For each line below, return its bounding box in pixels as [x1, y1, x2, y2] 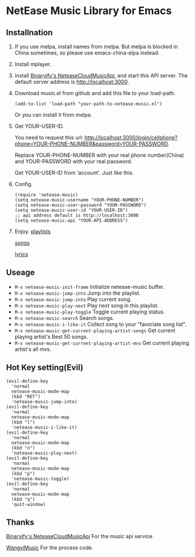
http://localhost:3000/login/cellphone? [84, 134, 178, 141]
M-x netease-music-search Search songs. [14, 314, 115, 321]
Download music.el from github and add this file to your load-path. [14, 90, 176, 96]
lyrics [14, 251, 28, 258]
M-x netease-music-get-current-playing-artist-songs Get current [14, 327, 176, 334]
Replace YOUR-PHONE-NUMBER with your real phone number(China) [14, 151, 184, 158]
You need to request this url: [14, 134, 83, 141]
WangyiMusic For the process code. [6, 544, 94, 551]
